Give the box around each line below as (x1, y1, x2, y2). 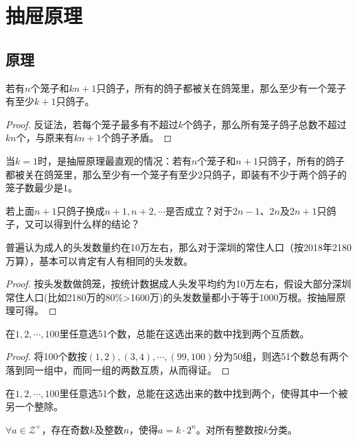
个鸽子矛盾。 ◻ (101, 130, 172, 145)
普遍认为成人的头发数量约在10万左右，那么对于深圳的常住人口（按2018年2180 (5, 239, 352, 254)
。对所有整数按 (196, 422, 264, 436)
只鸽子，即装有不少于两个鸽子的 (203, 167, 347, 181)
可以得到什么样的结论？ (34, 217, 140, 231)
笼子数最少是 (5, 180, 63, 195)
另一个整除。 (5, 399, 63, 414)
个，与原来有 (16, 130, 74, 145)
